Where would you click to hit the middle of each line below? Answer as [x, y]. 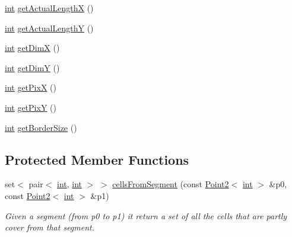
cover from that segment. [50, 227]
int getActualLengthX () [49, 8]
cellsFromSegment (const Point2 [171, 184]
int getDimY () [32, 67]
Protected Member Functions [97, 159]
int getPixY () [31, 107]
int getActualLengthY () [49, 28]
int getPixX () [31, 87]
